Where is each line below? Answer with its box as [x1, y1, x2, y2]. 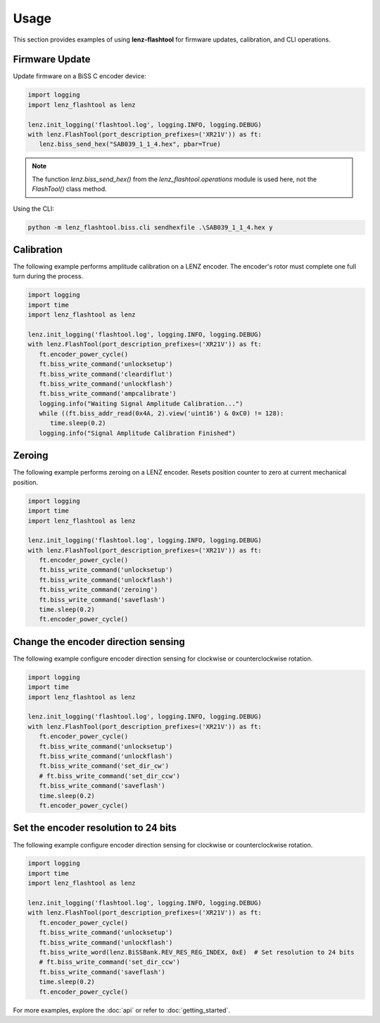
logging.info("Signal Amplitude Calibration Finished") [39, 429, 236, 437]
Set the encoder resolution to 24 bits [13, 822, 177, 834]
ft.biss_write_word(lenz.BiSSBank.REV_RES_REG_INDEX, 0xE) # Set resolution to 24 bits [39, 948, 355, 956]
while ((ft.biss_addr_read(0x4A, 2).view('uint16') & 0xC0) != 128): [39, 410, 284, 417]
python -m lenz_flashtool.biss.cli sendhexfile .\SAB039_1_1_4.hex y [27, 223, 273, 231]
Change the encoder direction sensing [13, 635, 186, 648]
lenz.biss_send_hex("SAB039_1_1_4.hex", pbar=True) [39, 140, 221, 148]
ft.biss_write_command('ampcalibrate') [39, 390, 177, 398]
